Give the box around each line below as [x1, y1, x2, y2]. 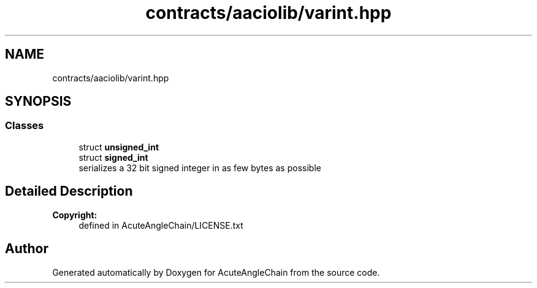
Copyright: [52, 209, 97, 220]
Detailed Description [5, 183, 133, 199]
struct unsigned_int [78, 141, 159, 152]
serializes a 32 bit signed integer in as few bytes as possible [78, 162, 321, 173]
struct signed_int [78, 152, 148, 163]
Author [5, 241, 48, 257]
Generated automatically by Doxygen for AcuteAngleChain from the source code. [52, 267, 380, 278]
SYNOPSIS [5, 94, 72, 109]
